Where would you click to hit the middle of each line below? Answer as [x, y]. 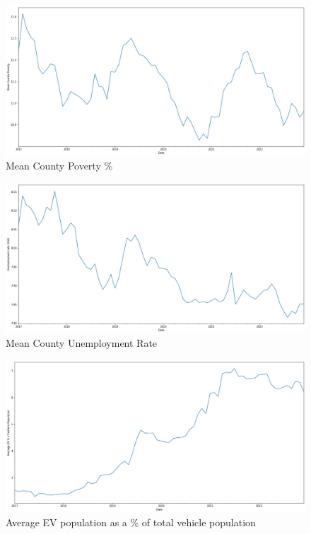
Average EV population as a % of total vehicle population [131, 522]
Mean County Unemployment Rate [82, 343]
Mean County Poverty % [59, 166]
